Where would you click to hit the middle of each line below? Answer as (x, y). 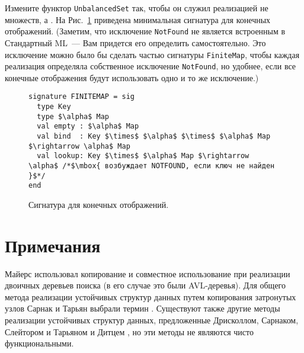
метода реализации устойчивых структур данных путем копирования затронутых (151, 296)
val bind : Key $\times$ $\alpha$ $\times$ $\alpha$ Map (154, 137)
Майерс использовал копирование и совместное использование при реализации (148, 273)
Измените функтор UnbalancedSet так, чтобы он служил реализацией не (137, 8)
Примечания (53, 245)
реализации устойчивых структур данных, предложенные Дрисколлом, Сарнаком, (152, 320)
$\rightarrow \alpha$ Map (79, 146)
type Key (54, 107)
